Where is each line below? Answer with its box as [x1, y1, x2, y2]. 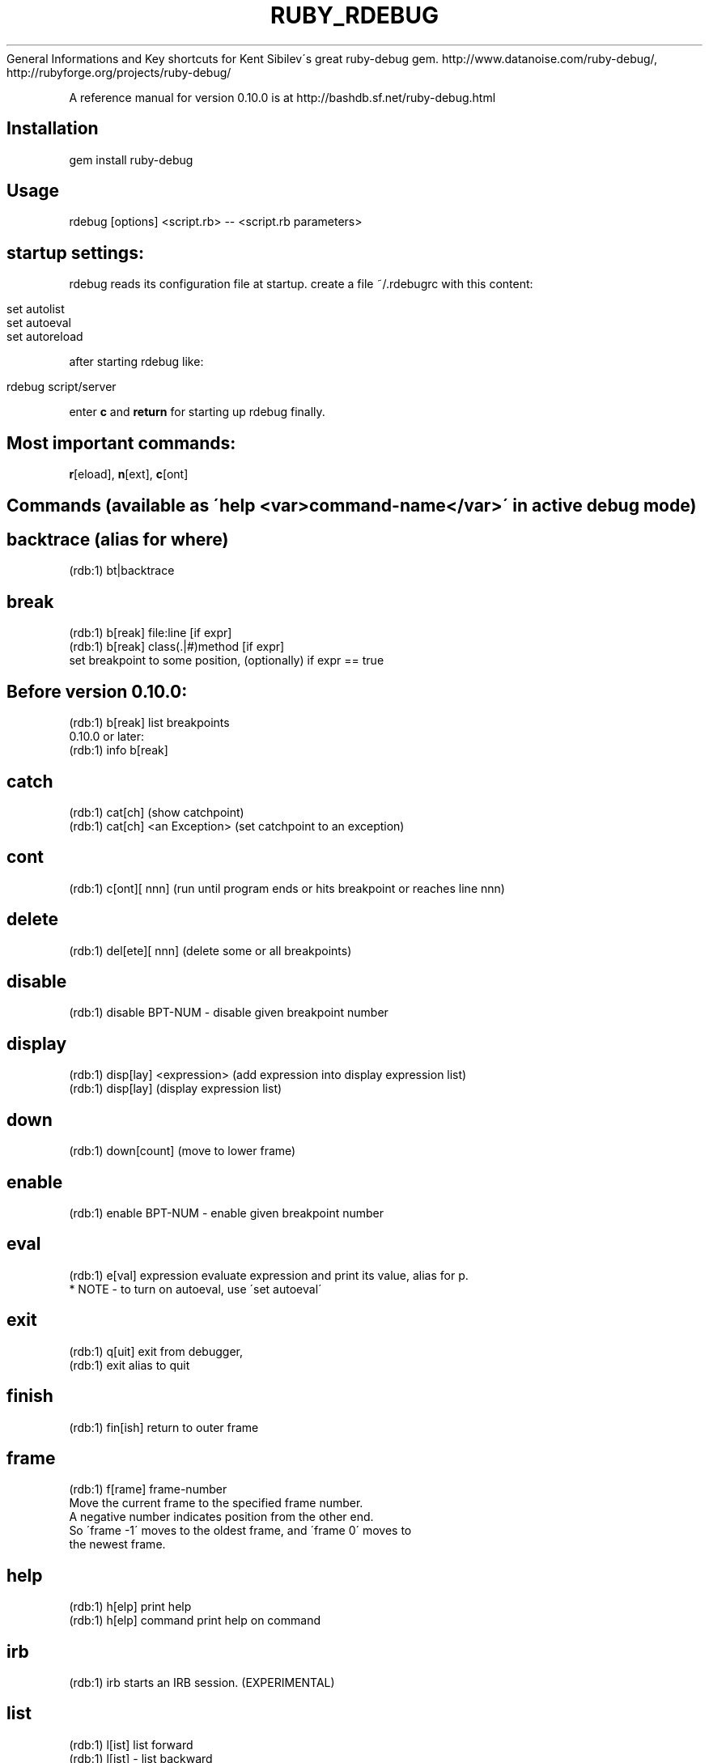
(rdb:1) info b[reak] [69, 743, 168, 758]
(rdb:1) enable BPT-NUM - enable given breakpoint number [69, 1205, 384, 1220]
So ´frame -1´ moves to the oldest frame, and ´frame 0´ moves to [69, 1523, 412, 1538]
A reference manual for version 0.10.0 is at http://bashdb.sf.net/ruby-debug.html [69, 90, 496, 104]
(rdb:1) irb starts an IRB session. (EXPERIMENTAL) [69, 1676, 335, 1690]
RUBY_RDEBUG [270, 2, 439, 29]
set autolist [6, 302, 65, 316]
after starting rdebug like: [69, 355, 204, 369]
